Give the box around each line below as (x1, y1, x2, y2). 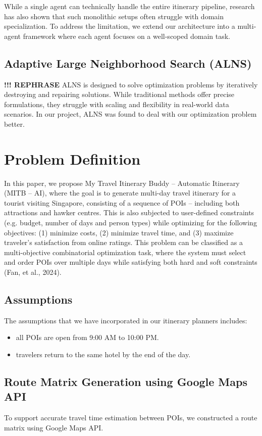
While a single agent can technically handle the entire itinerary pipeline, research (4, 1, 255, 11)
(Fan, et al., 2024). (4, 267, 62, 277)
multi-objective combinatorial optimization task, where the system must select (4, 247, 246, 257)
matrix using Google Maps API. (4, 422, 103, 432)
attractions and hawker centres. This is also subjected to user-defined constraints (4, 207, 254, 218)
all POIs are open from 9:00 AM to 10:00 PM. (16, 332, 159, 343)
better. (4, 118, 25, 129)
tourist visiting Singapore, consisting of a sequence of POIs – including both (4, 197, 240, 208)
